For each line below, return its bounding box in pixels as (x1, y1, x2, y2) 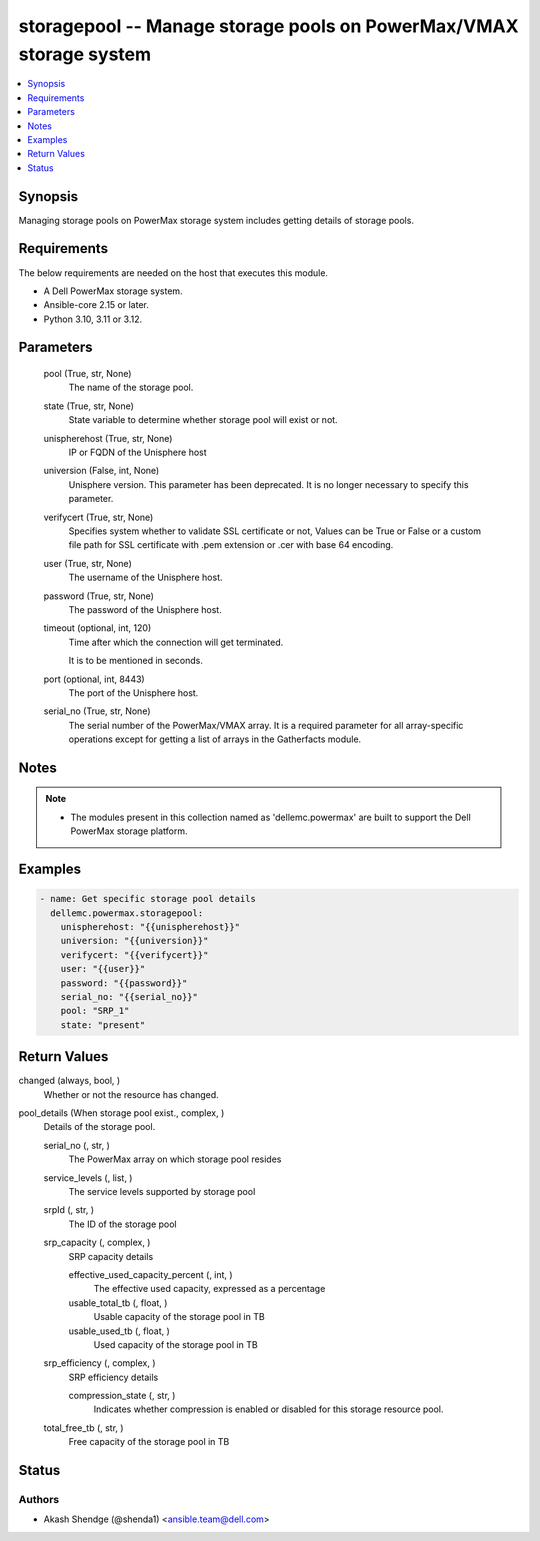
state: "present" (60, 1019, 146, 1030)
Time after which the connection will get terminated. (68, 636, 284, 648)
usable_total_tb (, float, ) (68, 1296, 168, 1309)
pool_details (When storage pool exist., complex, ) (18, 1107, 225, 1119)
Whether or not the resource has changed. (43, 1088, 219, 1100)
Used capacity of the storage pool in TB (93, 1338, 259, 1350)
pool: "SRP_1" (60, 1005, 130, 1017)
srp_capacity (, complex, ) (43, 1236, 151, 1249)
